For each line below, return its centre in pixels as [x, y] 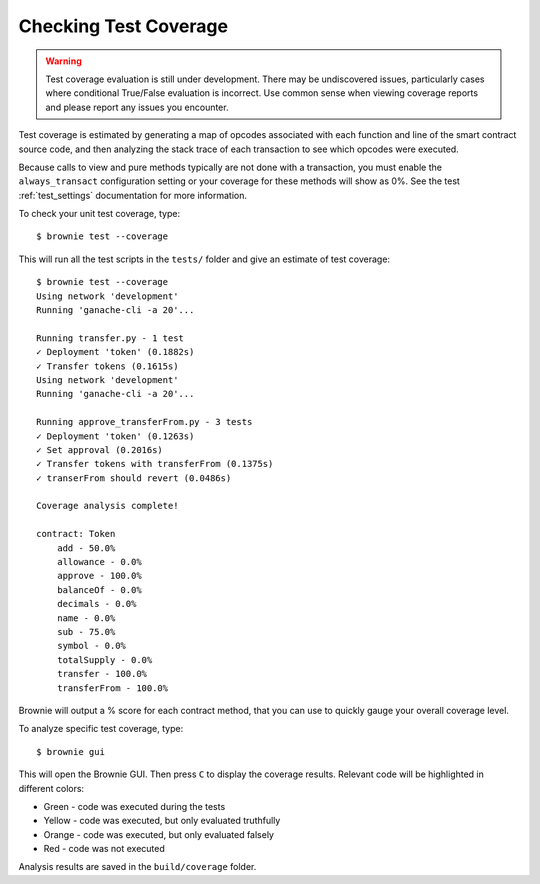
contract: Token [76, 534]
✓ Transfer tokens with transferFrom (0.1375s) [155, 464]
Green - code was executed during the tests [134, 806]
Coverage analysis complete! [107, 506]
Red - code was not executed [104, 849]
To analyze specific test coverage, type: [101, 729]
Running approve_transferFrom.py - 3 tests [144, 422]
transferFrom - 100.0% [112, 688]
